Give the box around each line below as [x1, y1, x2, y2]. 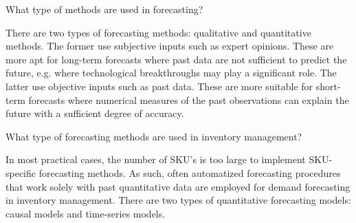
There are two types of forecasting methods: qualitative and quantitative [5, 25, 311, 39]
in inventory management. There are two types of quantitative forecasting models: [5, 193, 351, 207]
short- [315, 78, 341, 93]
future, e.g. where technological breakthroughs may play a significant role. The [5, 65, 337, 80]
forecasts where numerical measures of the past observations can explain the [28, 92, 349, 107]
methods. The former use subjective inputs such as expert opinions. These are [5, 39, 334, 53]
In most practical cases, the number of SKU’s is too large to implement [5, 152, 306, 167]
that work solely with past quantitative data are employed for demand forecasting [5, 179, 351, 193]
